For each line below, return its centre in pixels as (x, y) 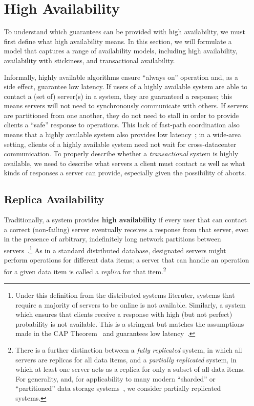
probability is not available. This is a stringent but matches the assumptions (130, 323)
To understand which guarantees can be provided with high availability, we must (125, 32)
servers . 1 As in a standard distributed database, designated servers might (115, 250)
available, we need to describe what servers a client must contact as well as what (125, 163)
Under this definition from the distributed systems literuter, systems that (125, 295)
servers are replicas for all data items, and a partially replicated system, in (126, 359)
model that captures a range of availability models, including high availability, (121, 51)
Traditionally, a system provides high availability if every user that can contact (126, 220)
